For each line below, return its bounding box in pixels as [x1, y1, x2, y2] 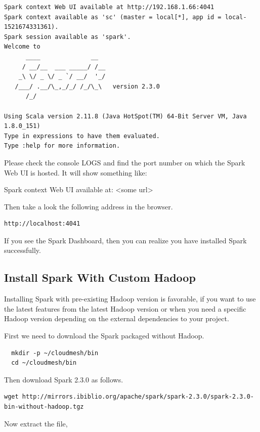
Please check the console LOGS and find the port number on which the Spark [4, 157, 245, 167]
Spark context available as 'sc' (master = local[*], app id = [4, 13, 222, 21]
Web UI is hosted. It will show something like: [4, 167, 147, 178]
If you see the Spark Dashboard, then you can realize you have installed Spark [4, 235, 247, 245]
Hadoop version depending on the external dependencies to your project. [4, 313, 229, 324]
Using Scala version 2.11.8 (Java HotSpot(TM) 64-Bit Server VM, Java [4, 112, 247, 120]
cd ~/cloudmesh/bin [11, 359, 77, 367]
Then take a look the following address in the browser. [4, 201, 173, 211]
